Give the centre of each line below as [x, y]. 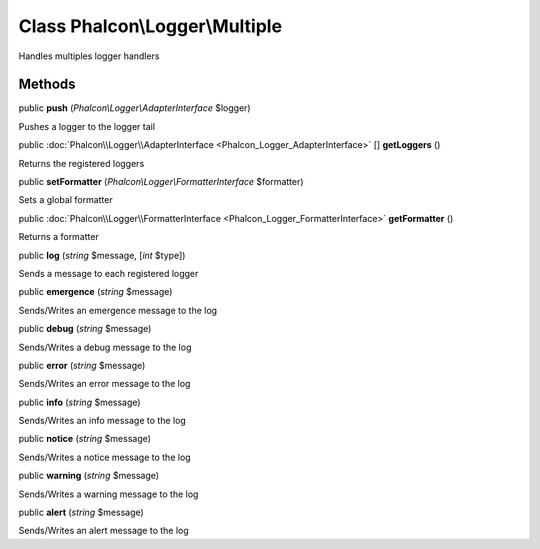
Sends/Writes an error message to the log [104, 384]
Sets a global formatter [66, 200]
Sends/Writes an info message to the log [102, 421]
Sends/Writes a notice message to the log [104, 457]
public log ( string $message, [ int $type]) [102, 255]
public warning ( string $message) [89, 476]
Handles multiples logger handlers [89, 56]
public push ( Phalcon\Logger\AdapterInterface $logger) [134, 108]
